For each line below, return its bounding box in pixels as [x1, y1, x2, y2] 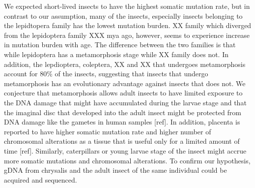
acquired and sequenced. [4, 174, 77, 185]
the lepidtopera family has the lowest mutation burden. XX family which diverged [4, 20, 252, 31]
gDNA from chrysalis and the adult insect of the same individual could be [4, 165, 227, 175]
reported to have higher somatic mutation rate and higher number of [4, 126, 211, 136]
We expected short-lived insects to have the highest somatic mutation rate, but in [4, 1, 250, 11]
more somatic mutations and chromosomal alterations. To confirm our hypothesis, [4, 155, 251, 165]
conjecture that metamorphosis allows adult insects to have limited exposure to [4, 88, 243, 98]
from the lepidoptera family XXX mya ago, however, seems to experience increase [4, 30, 250, 40]
